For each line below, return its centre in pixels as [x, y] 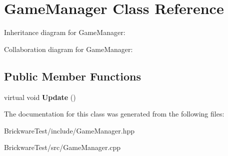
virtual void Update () [40, 97]
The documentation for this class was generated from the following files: [114, 114]
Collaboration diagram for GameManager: [68, 49]
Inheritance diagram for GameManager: [65, 32]
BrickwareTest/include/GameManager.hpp [69, 130]
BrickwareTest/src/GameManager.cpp [62, 147]
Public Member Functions [72, 76]
